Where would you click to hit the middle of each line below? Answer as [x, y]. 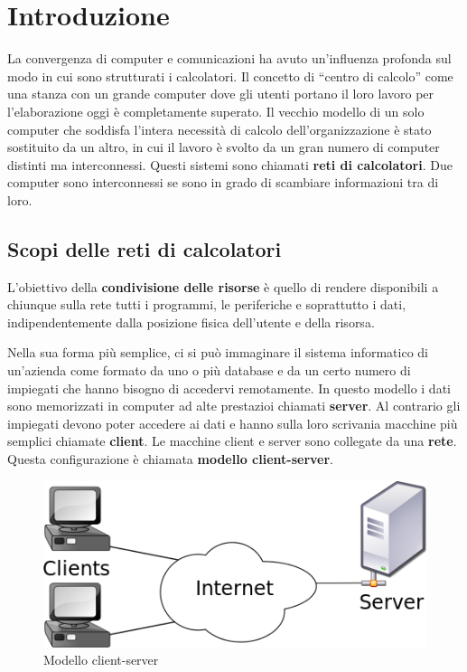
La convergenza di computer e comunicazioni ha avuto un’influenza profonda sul [229, 58]
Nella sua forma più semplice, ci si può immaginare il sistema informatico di [218, 352]
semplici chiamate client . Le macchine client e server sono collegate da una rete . [232, 441]
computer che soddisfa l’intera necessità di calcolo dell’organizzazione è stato [219, 129]
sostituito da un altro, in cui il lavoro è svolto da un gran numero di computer [224, 147]
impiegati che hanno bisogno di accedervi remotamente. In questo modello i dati [229, 388]
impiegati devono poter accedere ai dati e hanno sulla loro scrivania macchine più [233, 423]
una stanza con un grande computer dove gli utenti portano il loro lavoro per [221, 94]
